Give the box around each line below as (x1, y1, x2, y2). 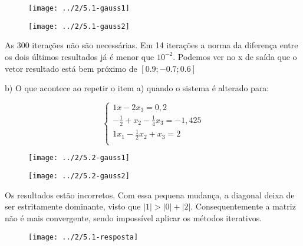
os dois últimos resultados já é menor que (5, 50, 154, 62)
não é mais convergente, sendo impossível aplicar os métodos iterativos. (5, 211, 262, 224)
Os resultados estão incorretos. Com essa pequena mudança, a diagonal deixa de (5, 188, 295, 201)
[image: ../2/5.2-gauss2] (28, 172, 130, 181)
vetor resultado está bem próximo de (5, 62, 137, 74)
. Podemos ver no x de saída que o (173, 50, 297, 62)
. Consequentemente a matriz (190, 200, 296, 212)
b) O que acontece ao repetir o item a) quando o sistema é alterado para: (5, 82, 269, 94)
